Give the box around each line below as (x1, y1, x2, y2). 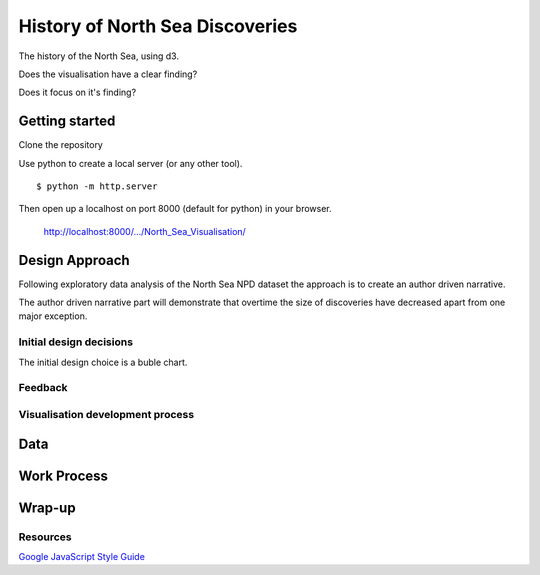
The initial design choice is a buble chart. (18, 356, 188, 368)
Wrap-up (18, 499, 76, 516)
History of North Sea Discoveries (18, 15, 298, 37)
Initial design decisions (18, 335, 134, 349)
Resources (18, 530, 72, 544)
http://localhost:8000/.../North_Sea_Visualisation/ (43, 225, 247, 237)
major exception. (18, 310, 88, 322)
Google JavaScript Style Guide (18, 550, 145, 562)
